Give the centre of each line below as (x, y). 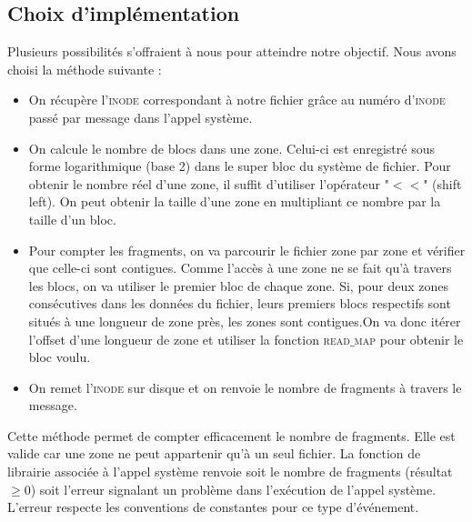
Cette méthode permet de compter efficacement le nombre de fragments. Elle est (231, 435)
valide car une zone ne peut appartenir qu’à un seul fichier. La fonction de (214, 453)
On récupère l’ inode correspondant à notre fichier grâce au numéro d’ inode (237, 100)
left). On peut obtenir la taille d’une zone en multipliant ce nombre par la (235, 201)
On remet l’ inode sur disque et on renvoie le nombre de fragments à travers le (245, 387)
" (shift (442, 183)
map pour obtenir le (409, 339)
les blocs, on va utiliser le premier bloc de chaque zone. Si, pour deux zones (239, 285)
